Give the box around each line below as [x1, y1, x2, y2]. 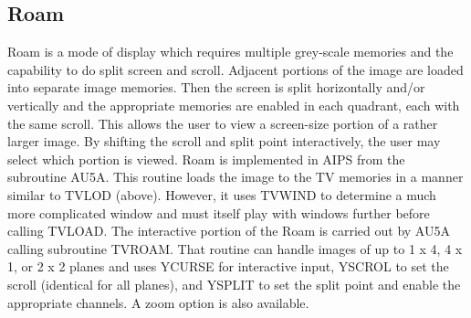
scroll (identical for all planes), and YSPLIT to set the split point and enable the [7, 274, 461, 293]
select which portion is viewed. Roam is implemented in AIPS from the [7, 149, 405, 168]
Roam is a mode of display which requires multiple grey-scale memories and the [7, 42, 454, 61]
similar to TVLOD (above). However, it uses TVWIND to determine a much [7, 185, 436, 204]
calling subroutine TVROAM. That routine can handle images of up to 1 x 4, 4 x [7, 238, 463, 258]
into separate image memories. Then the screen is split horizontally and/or [7, 78, 425, 97]
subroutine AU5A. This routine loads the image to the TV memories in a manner [7, 167, 464, 186]
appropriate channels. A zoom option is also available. [7, 292, 309, 312]
